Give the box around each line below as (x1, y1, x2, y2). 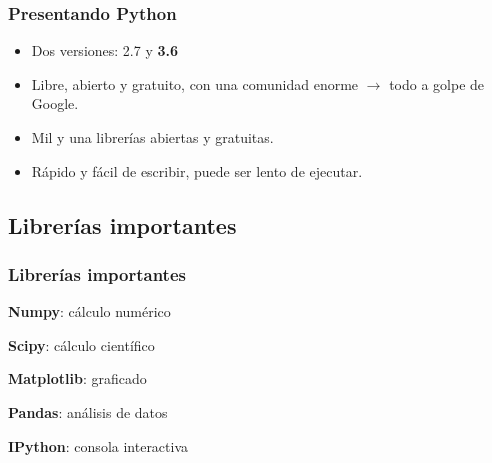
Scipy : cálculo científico (8, 334, 155, 355)
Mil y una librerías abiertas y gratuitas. (31, 127, 274, 147)
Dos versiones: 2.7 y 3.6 (31, 40, 179, 61)
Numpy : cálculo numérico (8, 301, 171, 322)
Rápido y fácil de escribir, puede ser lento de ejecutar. (31, 160, 363, 181)
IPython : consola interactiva (8, 435, 189, 456)
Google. (31, 93, 79, 114)
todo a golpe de (389, 73, 485, 94)
